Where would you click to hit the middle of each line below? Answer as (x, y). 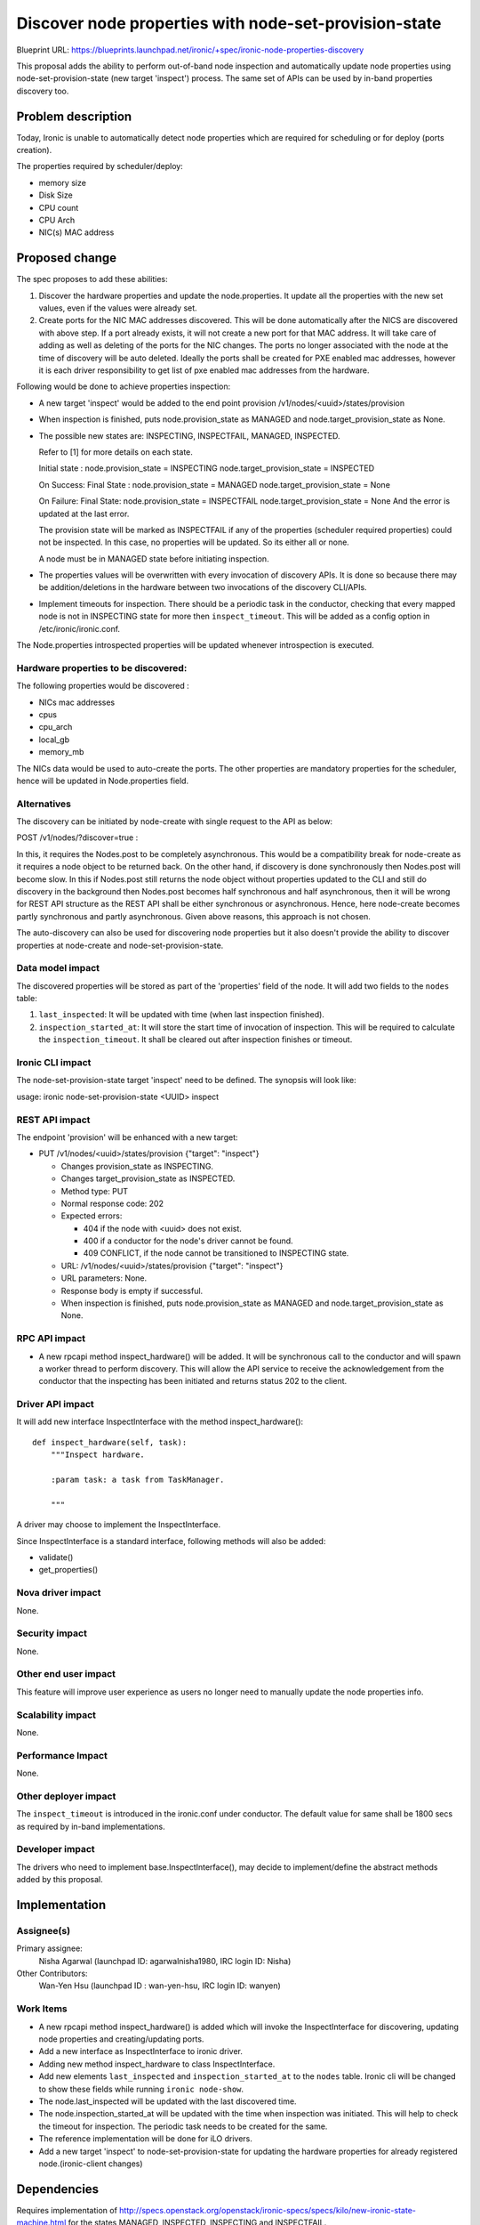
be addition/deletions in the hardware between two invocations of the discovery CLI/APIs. (203, 587)
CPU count (59, 207)
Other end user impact (66, 1674)
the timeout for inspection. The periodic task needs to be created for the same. (183, 2126)
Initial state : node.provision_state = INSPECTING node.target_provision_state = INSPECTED (207, 468)
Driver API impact (56, 1404)
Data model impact (58, 968)
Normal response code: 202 (112, 1203)
